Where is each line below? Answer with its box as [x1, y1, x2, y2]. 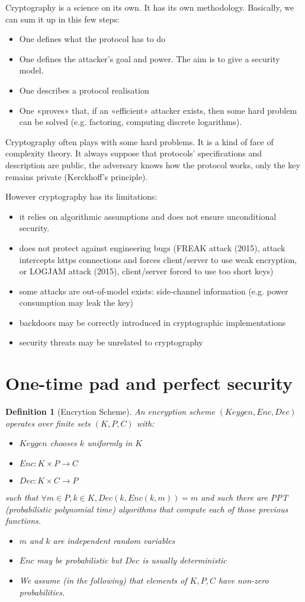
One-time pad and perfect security [5, 371, 293, 395]
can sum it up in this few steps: [5, 12, 120, 25]
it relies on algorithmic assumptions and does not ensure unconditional [19, 210, 277, 222]
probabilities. [19, 585, 65, 598]
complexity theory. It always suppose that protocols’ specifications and [5, 147, 262, 159]
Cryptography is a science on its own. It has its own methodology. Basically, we [5, 1, 294, 13]
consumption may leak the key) [19, 296, 133, 309]
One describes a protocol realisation [19, 84, 149, 96]
